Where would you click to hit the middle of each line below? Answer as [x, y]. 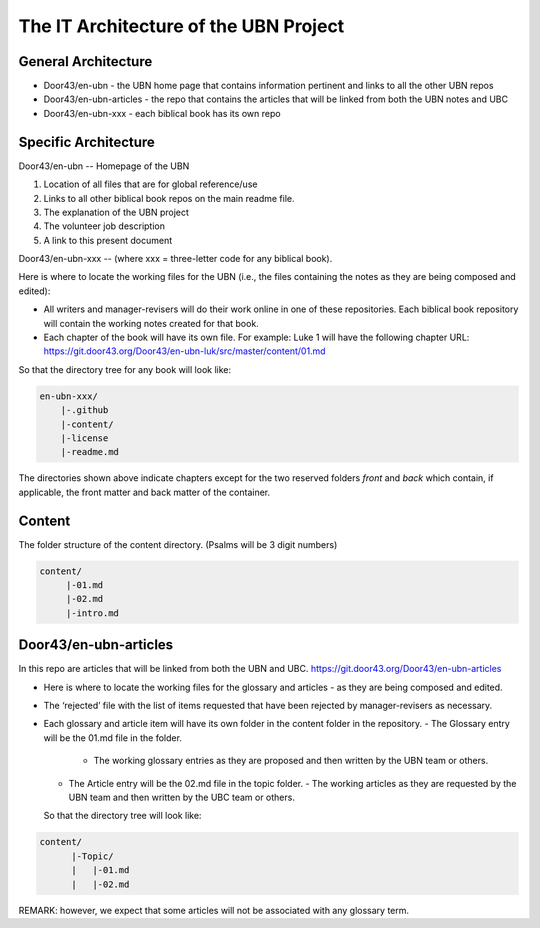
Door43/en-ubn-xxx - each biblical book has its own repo [162, 113]
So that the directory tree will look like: [122, 816]
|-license [84, 438]
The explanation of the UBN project [116, 212]
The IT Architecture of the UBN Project [181, 26]
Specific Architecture [86, 141]
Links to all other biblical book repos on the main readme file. [169, 198]
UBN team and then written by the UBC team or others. [181, 797]
